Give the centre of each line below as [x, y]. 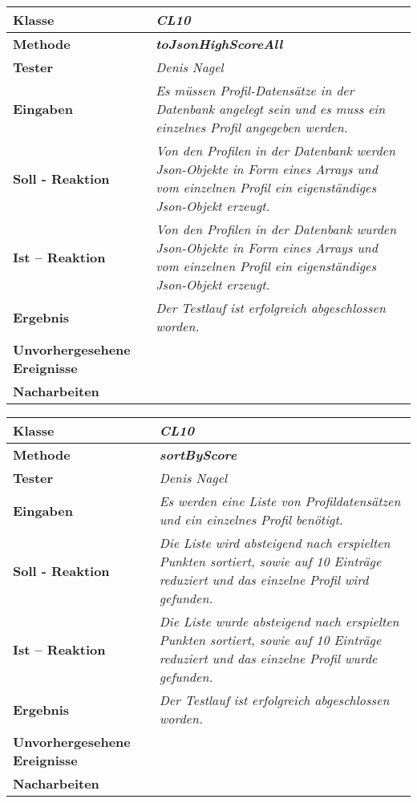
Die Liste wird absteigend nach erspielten [275, 543]
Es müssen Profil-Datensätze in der [255, 90]
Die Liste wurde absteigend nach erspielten [279, 621]
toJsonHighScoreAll [219, 44]
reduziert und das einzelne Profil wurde [268, 658]
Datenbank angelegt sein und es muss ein [271, 109]
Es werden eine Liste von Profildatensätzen [280, 501]
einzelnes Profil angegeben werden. [252, 127]
